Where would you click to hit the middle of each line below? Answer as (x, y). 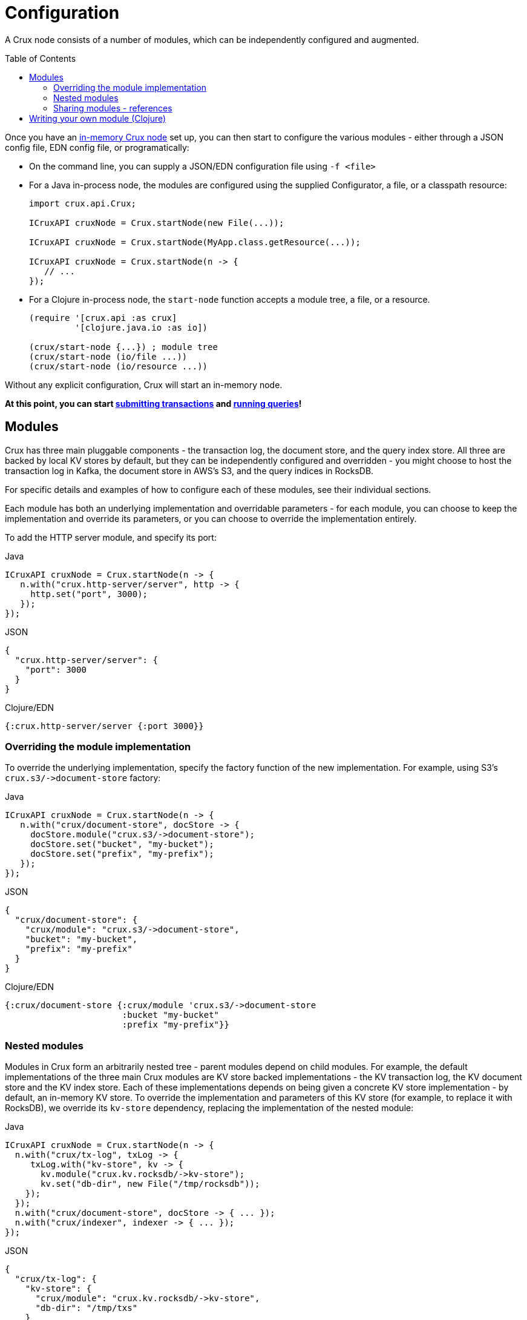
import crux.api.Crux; (83, 203)
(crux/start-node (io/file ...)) (108, 356)
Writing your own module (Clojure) (98, 118)
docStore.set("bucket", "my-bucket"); (122, 844)
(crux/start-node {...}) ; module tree (123, 347)
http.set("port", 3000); (89, 594)
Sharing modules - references (113, 108)
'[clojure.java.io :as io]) (141, 327)
